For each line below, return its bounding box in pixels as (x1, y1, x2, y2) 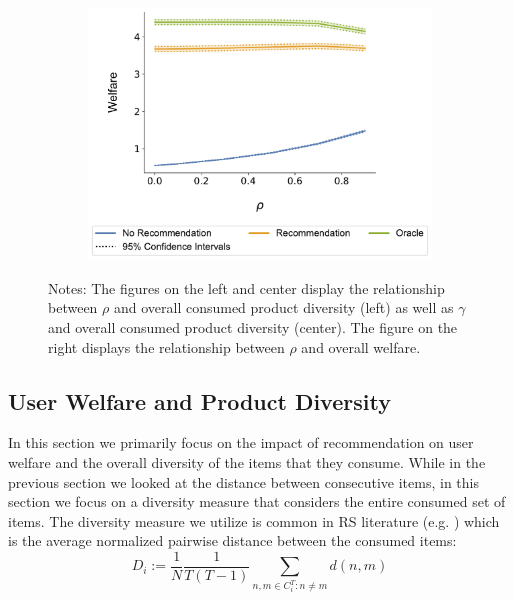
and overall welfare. (301, 336, 421, 357)
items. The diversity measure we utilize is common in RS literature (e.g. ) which (8, 510, 500, 531)
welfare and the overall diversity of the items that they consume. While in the (8, 452, 486, 473)
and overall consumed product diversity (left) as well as (113, 297, 454, 318)
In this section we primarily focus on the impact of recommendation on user (8, 432, 474, 453)
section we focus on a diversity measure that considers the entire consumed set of (8, 491, 506, 512)
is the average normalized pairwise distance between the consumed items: (8, 530, 457, 551)
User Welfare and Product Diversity (8, 385, 391, 416)
